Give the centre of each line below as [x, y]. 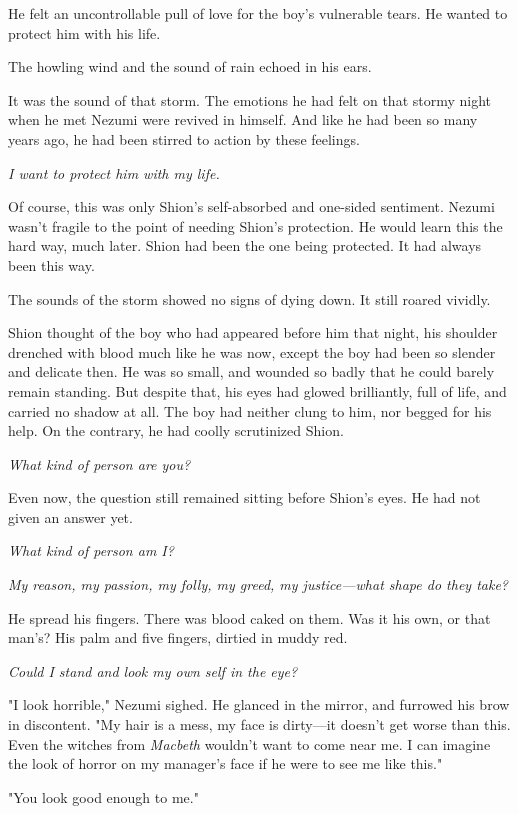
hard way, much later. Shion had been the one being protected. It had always [245, 245]
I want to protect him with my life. [114, 172]
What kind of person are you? [99, 463]
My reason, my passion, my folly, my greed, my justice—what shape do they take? [258, 584]
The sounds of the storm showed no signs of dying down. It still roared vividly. [249, 298]
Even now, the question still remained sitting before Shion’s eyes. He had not [244, 497]
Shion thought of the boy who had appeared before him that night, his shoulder [253, 332]
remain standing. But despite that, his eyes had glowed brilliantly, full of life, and [257, 390]
